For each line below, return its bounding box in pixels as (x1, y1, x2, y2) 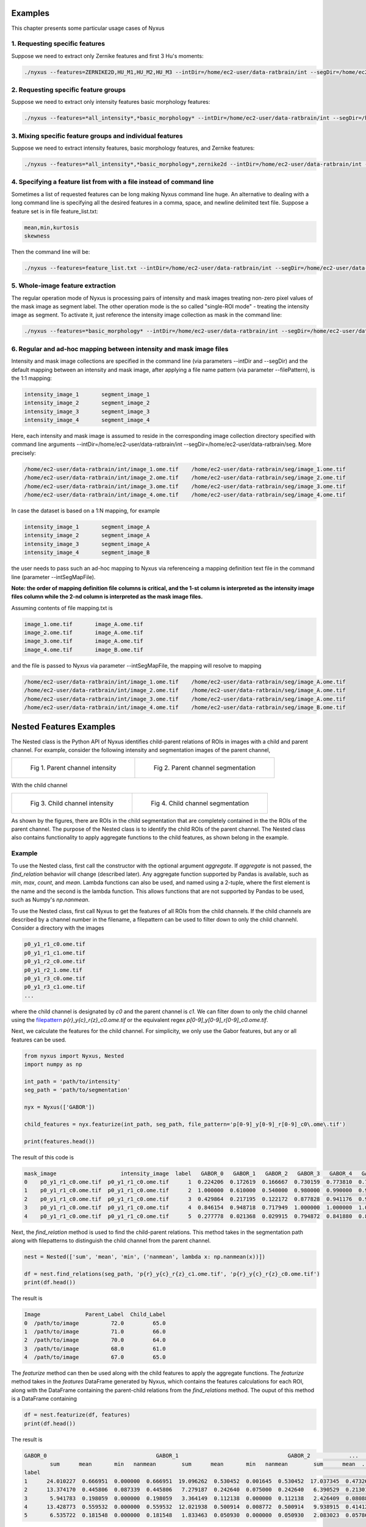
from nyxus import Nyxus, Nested (24, 1052, 124, 1059)
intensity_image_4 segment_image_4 (24, 417, 150, 424)
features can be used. (11, 1036, 66, 1043)
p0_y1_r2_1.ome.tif (24, 966, 82, 974)
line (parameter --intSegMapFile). (11, 573, 96, 580)
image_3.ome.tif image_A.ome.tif (24, 638, 143, 644)
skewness (24, 232, 51, 239)
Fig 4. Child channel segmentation (150, 799, 249, 807)
